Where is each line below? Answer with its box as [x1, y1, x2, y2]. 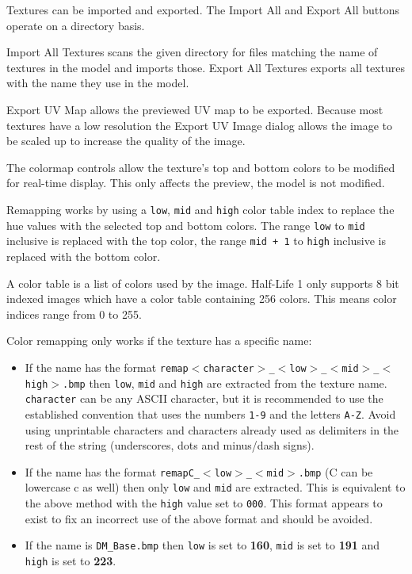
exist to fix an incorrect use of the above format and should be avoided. [25, 510, 373, 526]
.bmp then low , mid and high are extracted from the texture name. [63, 374, 387, 391]
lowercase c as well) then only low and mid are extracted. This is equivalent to [25, 479, 406, 496]
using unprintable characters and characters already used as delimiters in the [25, 421, 399, 438]
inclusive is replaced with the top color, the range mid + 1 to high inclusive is [6, 232, 386, 249]
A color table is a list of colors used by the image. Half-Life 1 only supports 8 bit [6, 274, 399, 291]
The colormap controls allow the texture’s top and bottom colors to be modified [6, 159, 395, 175]
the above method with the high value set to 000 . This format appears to [25, 495, 383, 511]
